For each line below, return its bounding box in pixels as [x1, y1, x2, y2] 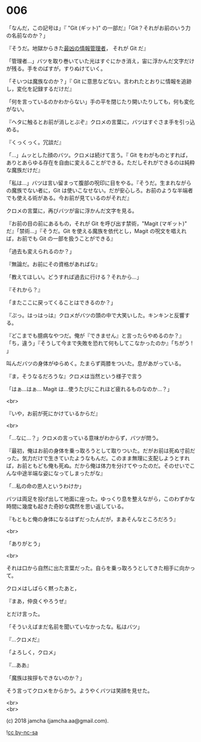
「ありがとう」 [6, 540, 43, 547]
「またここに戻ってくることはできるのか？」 [6, 298, 116, 306]
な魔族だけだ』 [6, 166, 43, 173]
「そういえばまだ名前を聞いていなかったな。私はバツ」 [6, 623, 143, 630]
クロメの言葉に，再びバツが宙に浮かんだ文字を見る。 [6, 207, 138, 214]
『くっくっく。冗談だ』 [6, 138, 64, 146]
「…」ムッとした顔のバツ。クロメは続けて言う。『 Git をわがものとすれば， [6, 151, 191, 158]
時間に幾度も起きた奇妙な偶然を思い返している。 [6, 502, 127, 510]
